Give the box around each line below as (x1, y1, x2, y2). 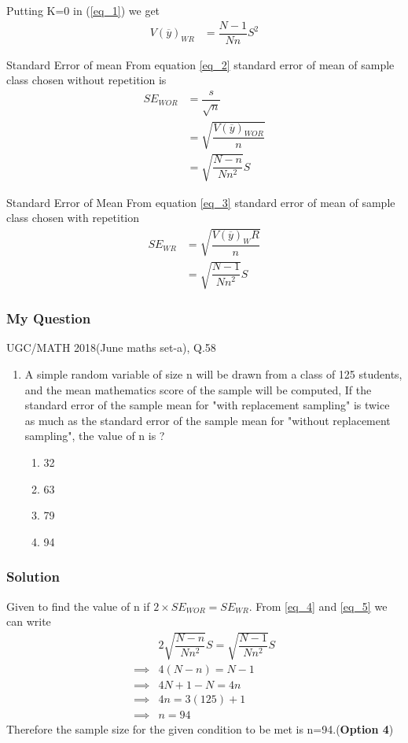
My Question (6, 309, 91, 328)
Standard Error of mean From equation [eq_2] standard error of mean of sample (6, 56, 395, 72)
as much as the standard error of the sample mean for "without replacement (24, 412, 391, 428)
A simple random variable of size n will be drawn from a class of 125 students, (24, 366, 402, 383)
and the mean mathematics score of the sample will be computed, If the (24, 381, 372, 397)
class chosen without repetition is (6, 72, 167, 88)
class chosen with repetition (6, 209, 140, 226)
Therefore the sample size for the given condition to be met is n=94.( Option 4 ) (6, 720, 394, 737)
